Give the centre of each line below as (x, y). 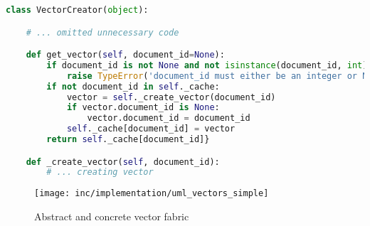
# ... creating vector (100, 172)
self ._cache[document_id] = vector (151, 129)
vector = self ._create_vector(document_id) (171, 97)
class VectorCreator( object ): (77, 10)
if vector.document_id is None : (143, 108)
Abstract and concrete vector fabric (112, 216)
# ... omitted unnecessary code (102, 32)
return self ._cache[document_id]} (128, 140)
